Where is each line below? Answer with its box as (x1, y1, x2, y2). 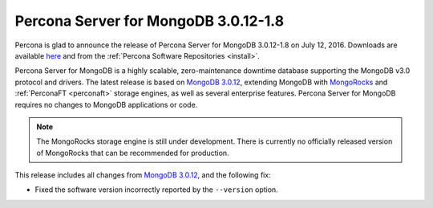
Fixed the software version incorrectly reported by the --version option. (34, 185, 278, 194)
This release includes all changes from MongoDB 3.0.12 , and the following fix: (14, 170, 272, 180)
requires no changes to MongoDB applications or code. (14, 100, 198, 109)
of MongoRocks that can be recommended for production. (36, 148, 229, 157)
